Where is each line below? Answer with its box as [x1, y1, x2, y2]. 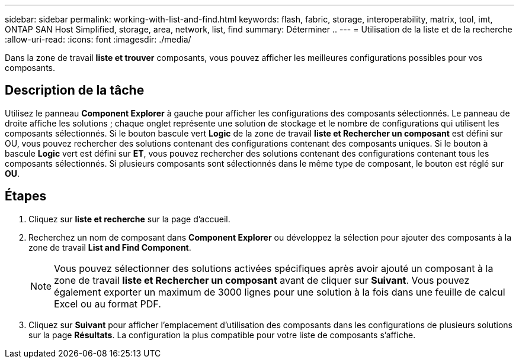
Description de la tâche [5, 83, 145, 98]
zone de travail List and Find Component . [28, 242, 191, 252]
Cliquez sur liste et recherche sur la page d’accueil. [28, 213, 230, 224]
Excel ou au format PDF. [54, 297, 161, 310]
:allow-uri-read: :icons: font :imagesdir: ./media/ [5, 34, 191, 44]
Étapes [5, 189, 47, 204]
